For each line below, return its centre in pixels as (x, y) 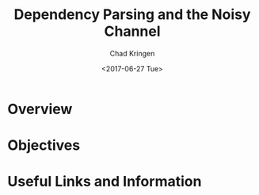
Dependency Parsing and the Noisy (132, 15)
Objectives (44, 145)
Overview (40, 109)
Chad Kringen (132, 53)
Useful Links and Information (105, 182)
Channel (132, 31)
